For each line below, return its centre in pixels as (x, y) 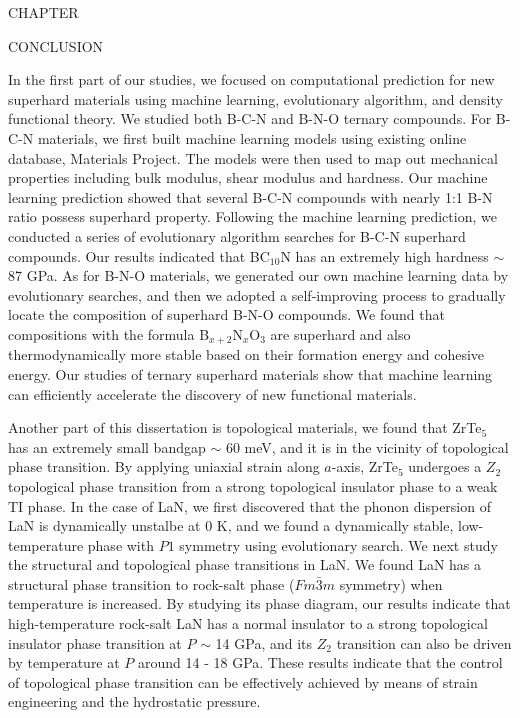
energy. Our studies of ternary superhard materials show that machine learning (250, 373)
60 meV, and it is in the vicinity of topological (367, 446)
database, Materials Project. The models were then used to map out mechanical (253, 157)
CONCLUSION (56, 45)
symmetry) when (391, 583)
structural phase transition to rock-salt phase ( (151, 583)
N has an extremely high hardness (384, 255)
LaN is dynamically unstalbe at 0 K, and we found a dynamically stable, (231, 525)
